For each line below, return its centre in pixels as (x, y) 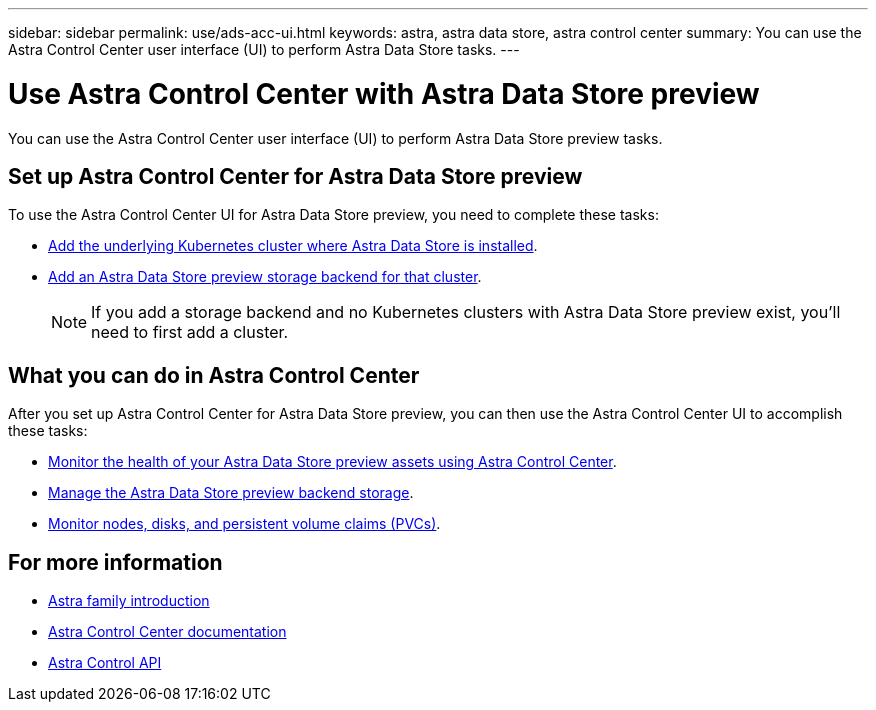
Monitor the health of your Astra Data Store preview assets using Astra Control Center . (332, 462)
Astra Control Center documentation (167, 632)
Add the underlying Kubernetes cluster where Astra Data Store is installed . (293, 246)
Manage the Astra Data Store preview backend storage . (231, 493)
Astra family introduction (129, 601)
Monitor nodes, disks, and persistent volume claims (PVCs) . (244, 524)
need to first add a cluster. (190, 332)
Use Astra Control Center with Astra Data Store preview (384, 93)
